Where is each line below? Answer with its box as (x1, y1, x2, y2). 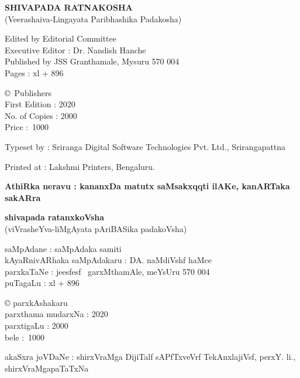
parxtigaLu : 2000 (5, 319, 68, 332)
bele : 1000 (5, 331, 45, 343)
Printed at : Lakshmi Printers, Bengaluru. (5, 160, 156, 172)
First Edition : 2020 (5, 98, 75, 110)
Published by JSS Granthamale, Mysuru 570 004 (5, 55, 180, 67)
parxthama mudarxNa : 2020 (5, 308, 108, 320)
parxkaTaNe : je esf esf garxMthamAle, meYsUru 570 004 (5, 265, 210, 277)
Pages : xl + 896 (5, 66, 64, 79)
